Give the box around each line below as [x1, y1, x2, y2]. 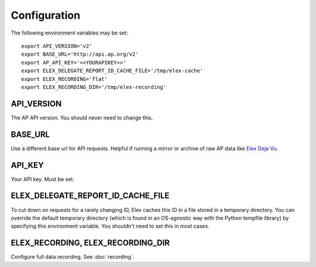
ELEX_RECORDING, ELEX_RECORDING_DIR [11, 238, 170, 248]
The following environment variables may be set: [11, 29, 128, 36]
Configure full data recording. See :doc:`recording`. [11, 254, 135, 261]
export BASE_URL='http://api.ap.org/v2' [21, 51, 139, 58]
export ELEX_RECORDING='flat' [21, 76, 108, 82]
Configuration [11, 9, 81, 22]
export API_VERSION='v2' [21, 43, 92, 49]
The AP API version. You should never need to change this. [11, 114, 153, 121]
